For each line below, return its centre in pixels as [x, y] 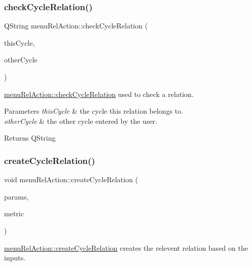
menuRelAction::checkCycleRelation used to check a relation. [99, 94]
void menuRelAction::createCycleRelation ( [71, 179]
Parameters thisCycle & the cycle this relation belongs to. [94, 111]
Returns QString [30, 138]
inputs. [15, 258]
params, [16, 196]
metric [14, 213]
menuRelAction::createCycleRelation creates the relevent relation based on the [126, 247]
